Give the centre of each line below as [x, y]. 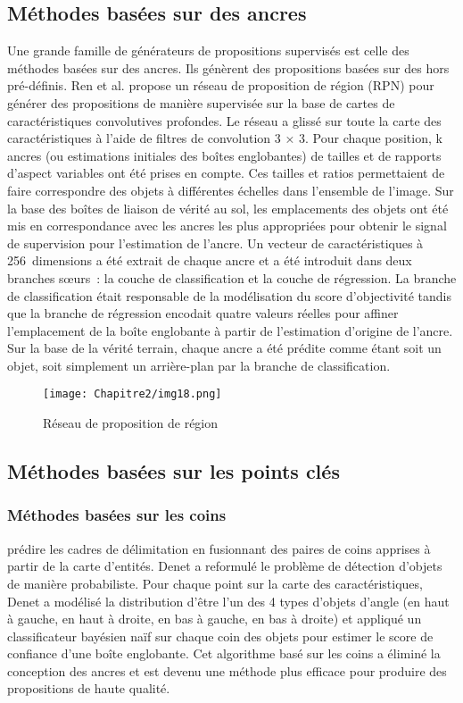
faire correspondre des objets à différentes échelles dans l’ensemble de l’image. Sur [231, 190]
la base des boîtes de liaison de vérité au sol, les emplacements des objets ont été [228, 208]
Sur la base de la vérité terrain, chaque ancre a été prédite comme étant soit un [224, 348]
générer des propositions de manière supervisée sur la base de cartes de [201, 102]
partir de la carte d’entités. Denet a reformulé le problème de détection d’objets [225, 566]
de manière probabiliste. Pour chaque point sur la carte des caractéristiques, [215, 583]
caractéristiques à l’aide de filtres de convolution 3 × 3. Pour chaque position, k [225, 138]
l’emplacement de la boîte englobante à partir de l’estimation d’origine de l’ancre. [230, 330]
